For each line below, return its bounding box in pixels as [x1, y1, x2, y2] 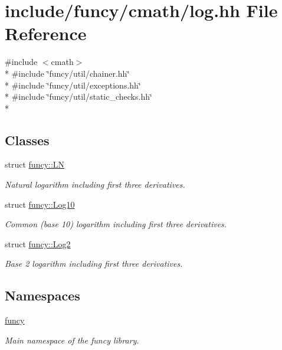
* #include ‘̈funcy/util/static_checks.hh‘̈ [5, 90, 152, 103]
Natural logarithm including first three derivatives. [5, 178, 185, 191]
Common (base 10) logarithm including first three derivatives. [5, 218, 227, 230]
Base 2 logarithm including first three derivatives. [5, 257, 183, 270]
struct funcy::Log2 [5, 237, 71, 250]
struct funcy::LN [5, 158, 65, 171]
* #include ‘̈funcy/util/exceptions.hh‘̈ [5, 78, 141, 91]
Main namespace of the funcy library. [5, 333, 139, 346]
